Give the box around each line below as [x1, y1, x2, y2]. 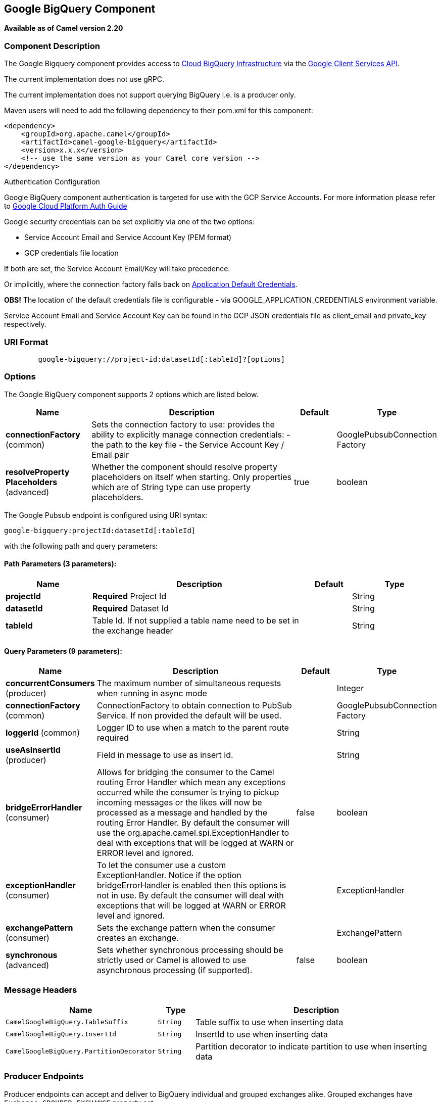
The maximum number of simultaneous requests [96, 678, 281, 689]
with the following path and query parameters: [4, 541, 158, 550]
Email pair [91, 449, 129, 460]
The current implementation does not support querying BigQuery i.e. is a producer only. [4, 90, 296, 100]
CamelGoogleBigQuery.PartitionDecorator [6, 1047, 156, 1056]
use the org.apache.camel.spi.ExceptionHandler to [96, 828, 289, 838]
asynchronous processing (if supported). [96, 965, 253, 976]
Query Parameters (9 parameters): [4, 646, 122, 655]
